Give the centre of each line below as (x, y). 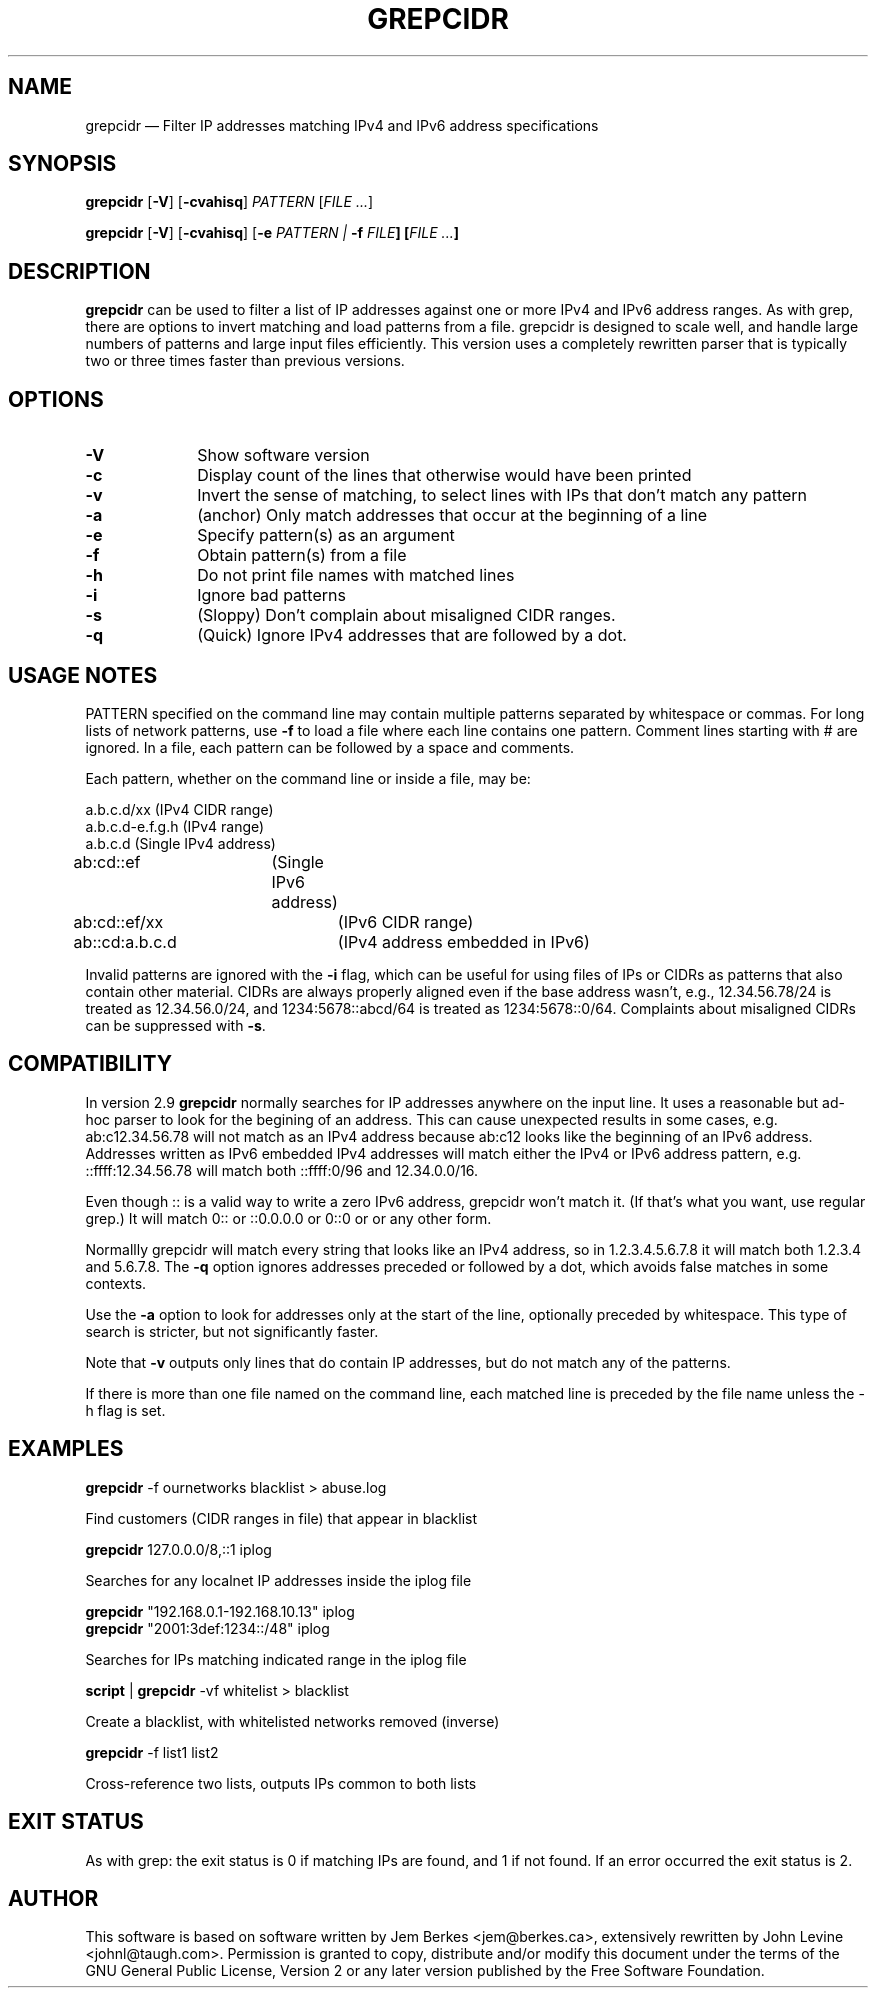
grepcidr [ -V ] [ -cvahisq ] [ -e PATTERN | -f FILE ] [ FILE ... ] (272, 233)
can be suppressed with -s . (175, 1025)
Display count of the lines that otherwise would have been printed (444, 475)
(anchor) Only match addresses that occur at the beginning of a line (452, 515)
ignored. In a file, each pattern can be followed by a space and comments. (330, 747)
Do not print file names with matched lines (356, 575)
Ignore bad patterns (271, 595)
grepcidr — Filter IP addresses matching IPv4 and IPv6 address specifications (342, 125)
